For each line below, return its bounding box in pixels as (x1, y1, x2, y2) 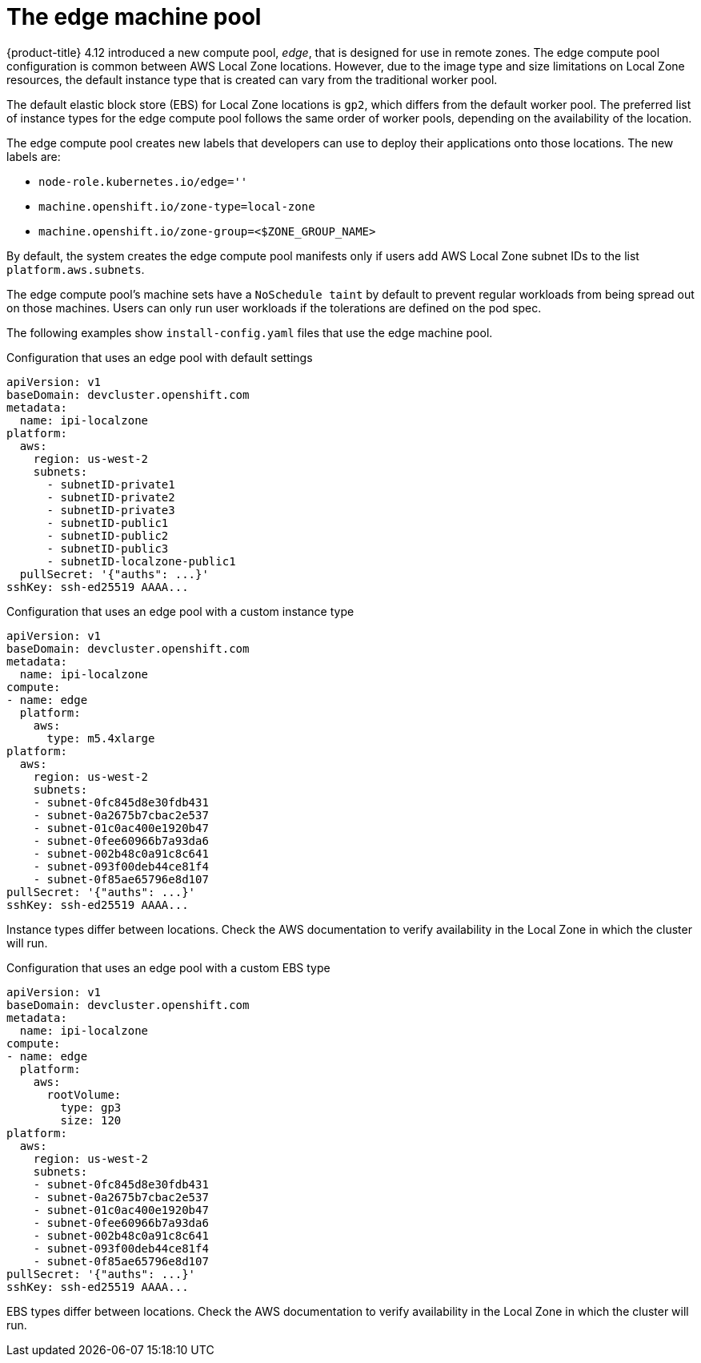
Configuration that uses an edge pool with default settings (6, 350, 313, 364)
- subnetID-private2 (46, 490, 175, 504)
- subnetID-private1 (46, 477, 175, 491)
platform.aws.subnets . (6, 262, 145, 276)
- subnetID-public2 (46, 529, 169, 542)
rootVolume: (46, 1088, 122, 1101)
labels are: (6, 149, 61, 163)
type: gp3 (60, 1100, 122, 1114)
